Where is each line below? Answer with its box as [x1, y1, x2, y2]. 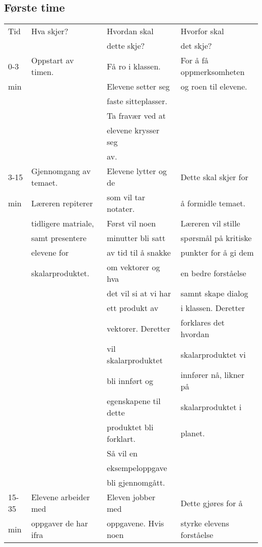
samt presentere [31, 232, 87, 244]
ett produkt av [106, 302, 159, 314]
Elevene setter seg [106, 81, 170, 93]
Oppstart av [31, 54, 74, 66]
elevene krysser [106, 124, 160, 136]
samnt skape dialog [180, 287, 248, 299]
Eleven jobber [106, 491, 156, 503]
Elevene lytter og [106, 165, 167, 177]
